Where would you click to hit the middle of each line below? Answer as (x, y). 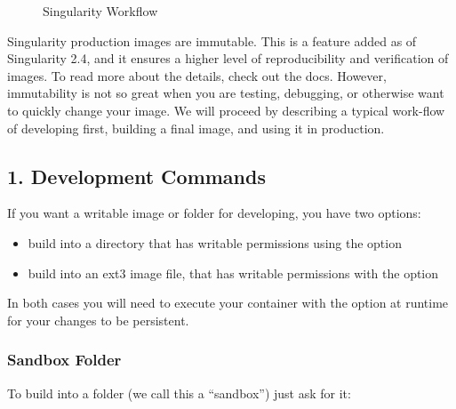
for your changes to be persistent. (98, 320)
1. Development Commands (136, 176)
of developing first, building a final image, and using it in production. (196, 128)
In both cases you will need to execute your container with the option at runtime (228, 303)
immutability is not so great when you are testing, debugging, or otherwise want (226, 93)
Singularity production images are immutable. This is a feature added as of (212, 40)
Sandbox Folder (64, 360)
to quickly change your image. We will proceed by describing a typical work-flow (226, 110)
